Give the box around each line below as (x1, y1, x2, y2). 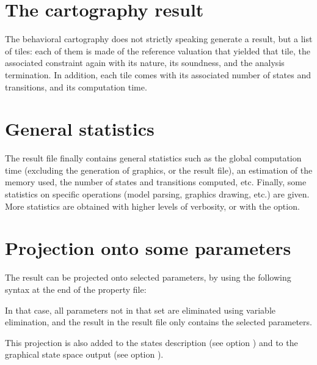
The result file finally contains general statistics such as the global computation (5, 152, 302, 164)
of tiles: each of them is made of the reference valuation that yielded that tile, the (5, 44, 310, 57)
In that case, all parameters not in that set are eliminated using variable (5, 303, 276, 316)
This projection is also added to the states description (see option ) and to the (5, 336, 298, 348)
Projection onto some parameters (5, 235, 291, 260)
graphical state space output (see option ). (5, 348, 164, 361)
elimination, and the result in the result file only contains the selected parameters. (5, 315, 312, 328)
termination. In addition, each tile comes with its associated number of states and (5, 68, 312, 81)
